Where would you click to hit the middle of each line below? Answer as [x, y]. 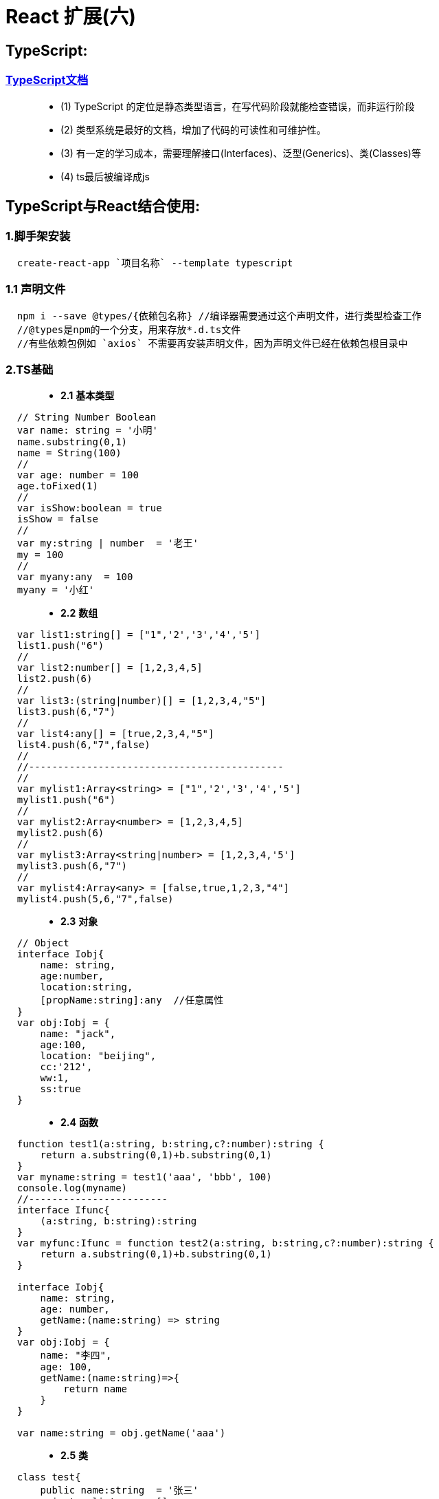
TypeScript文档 [47, 80]
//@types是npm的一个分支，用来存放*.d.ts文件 [129, 329]
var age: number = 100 [78, 475]
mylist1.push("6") [66, 800]
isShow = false [57, 519]
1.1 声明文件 [36, 289]
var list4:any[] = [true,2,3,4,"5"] [115, 734]
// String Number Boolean [87, 417]
